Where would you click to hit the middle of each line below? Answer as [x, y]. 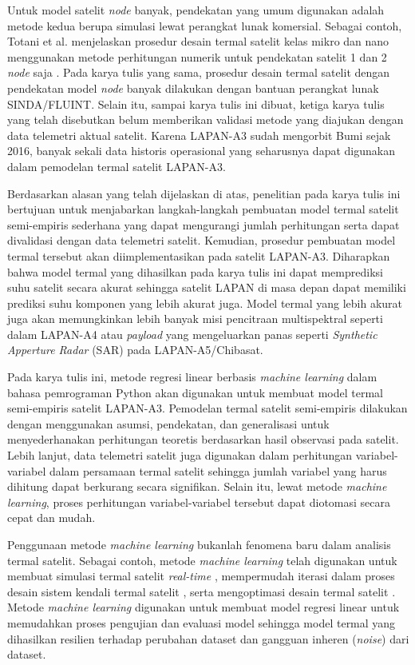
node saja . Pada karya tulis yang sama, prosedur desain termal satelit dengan [199, 72]
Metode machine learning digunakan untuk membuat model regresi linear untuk [204, 607]
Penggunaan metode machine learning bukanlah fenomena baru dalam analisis [199, 544]
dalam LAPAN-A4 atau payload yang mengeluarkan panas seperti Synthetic [192, 334]
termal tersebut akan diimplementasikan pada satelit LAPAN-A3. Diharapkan [199, 255]
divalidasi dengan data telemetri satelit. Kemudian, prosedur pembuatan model [202, 240]
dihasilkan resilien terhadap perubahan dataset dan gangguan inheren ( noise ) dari [208, 638]
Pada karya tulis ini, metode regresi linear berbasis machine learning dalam [192, 377]
